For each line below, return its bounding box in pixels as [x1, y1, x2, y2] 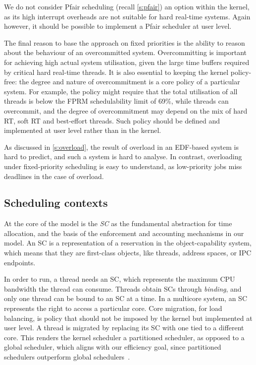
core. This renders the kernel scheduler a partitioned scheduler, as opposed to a [4, 332, 245, 342]
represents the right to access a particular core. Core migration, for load [4, 303, 222, 313]
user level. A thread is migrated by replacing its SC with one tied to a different [4, 322, 244, 333]
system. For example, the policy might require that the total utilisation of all [4, 86, 238, 96]
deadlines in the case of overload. [4, 171, 104, 181]
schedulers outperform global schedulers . [4, 352, 130, 362]
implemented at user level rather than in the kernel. [4, 125, 161, 135]
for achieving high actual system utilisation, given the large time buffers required [4, 57, 250, 67]
